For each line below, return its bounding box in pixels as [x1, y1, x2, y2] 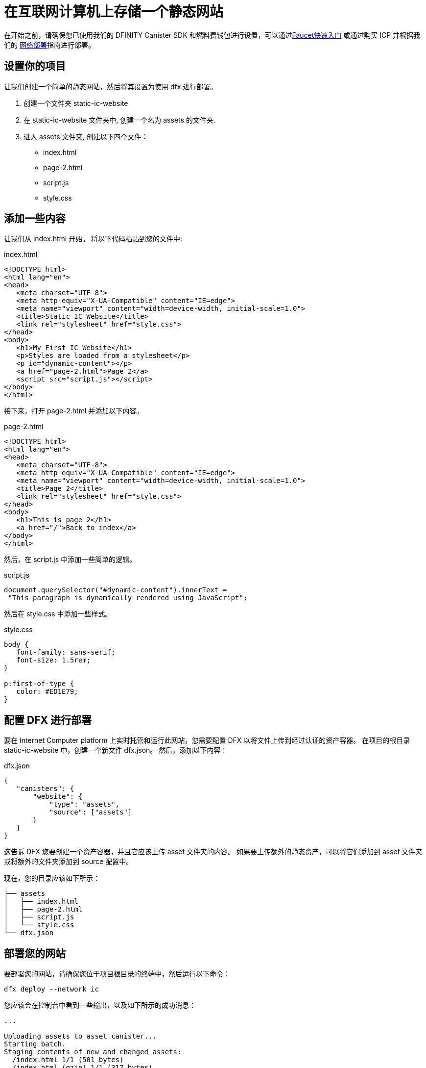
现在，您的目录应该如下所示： [4, 874, 100, 883]
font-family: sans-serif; [16, 648, 116, 657]
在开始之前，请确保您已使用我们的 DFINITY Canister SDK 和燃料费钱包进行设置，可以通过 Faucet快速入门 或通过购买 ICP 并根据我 [4, 30, 421, 39]
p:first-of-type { [4, 680, 74, 688]
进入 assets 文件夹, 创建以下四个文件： [24, 132, 148, 141]
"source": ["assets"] [49, 808, 132, 816]
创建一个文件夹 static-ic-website [24, 99, 128, 107]
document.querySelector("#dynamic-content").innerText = [4, 586, 227, 594]
